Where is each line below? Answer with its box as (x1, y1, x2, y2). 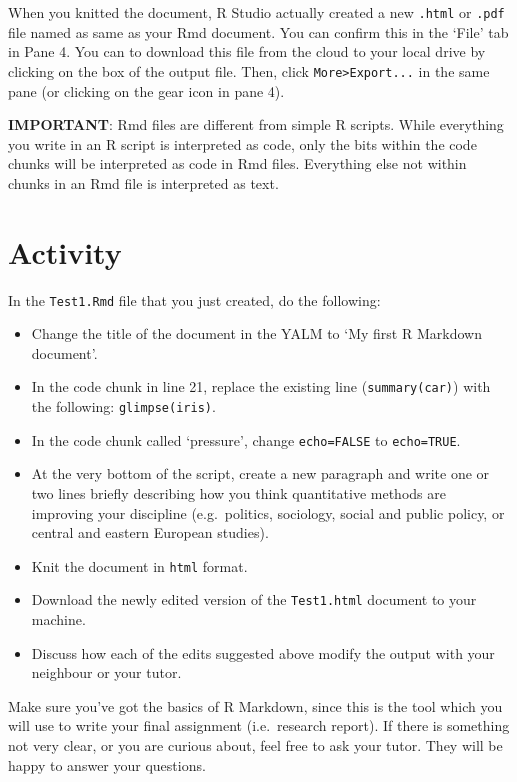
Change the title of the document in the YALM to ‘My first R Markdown (31, 323, 482, 344)
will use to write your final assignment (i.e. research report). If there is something (8, 715, 510, 736)
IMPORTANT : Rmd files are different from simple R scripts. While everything (8, 114, 504, 135)
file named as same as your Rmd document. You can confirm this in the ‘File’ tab (8, 21, 509, 42)
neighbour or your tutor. (31, 662, 182, 683)
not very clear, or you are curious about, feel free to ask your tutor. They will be (8, 735, 503, 756)
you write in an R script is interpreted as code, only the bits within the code (8, 133, 477, 154)
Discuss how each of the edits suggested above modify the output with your (31, 642, 495, 663)
